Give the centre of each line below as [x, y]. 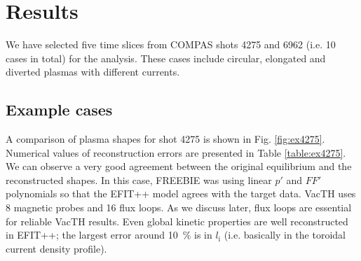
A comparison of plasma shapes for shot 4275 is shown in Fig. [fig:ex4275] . [165, 139]
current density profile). [56, 248]
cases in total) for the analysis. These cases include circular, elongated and [166, 58]
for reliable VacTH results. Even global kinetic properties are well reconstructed [177, 221]
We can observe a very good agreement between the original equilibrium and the [179, 166]
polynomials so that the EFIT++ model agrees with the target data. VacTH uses [181, 193]
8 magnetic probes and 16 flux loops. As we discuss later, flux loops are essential [179, 207]
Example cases [59, 110]
